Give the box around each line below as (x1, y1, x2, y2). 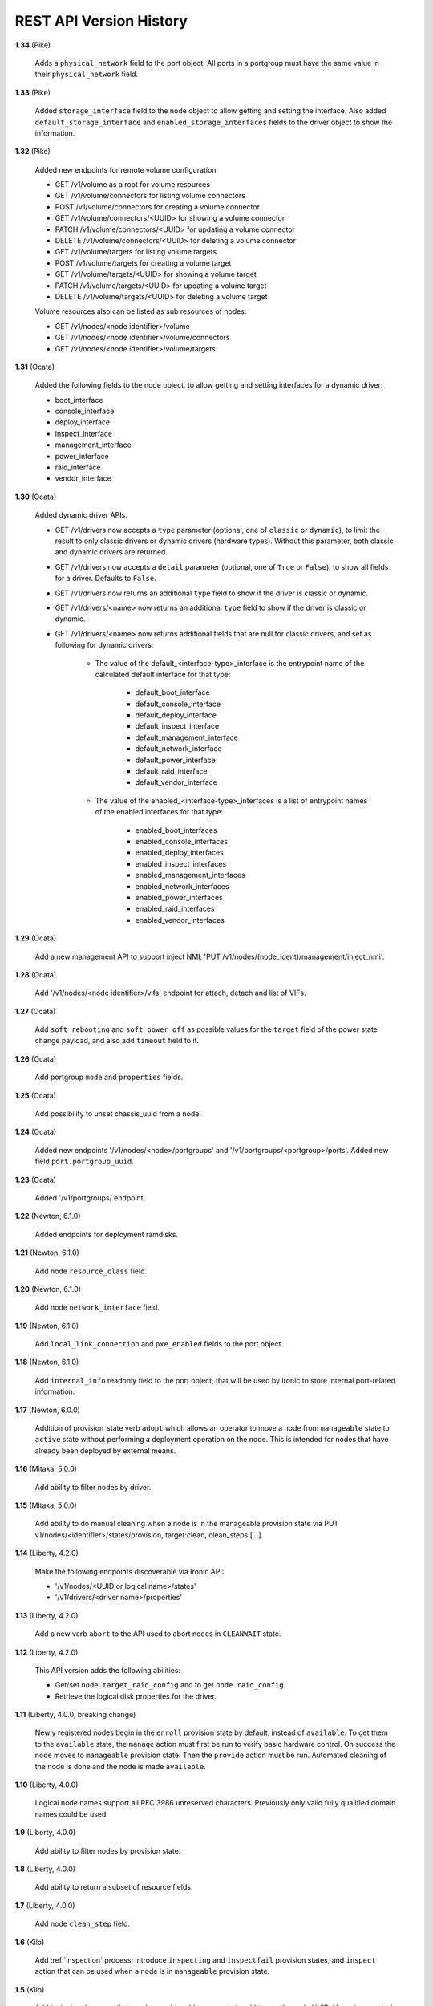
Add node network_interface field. (34, 1302, 160, 1312)
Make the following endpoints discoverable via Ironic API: (34, 1566, 225, 1576)
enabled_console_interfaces (135, 836, 229, 846)
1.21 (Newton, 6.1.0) (14, 1248, 79, 1257)
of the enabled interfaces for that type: (95, 807, 224, 817)
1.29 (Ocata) (14, 933, 56, 943)
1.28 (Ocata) (14, 969, 57, 979)
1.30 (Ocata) (14, 492, 57, 501)
